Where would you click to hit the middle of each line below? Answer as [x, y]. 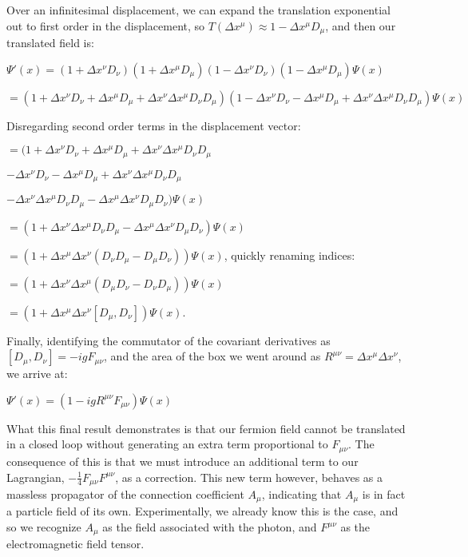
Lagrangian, [36, 477]
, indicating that [301, 493]
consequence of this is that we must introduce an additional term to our [182, 461]
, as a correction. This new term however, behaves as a [249, 477]
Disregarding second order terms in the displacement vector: [154, 125]
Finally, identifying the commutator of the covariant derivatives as [169, 340]
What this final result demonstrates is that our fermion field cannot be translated [206, 428]
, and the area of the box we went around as [212, 356]
